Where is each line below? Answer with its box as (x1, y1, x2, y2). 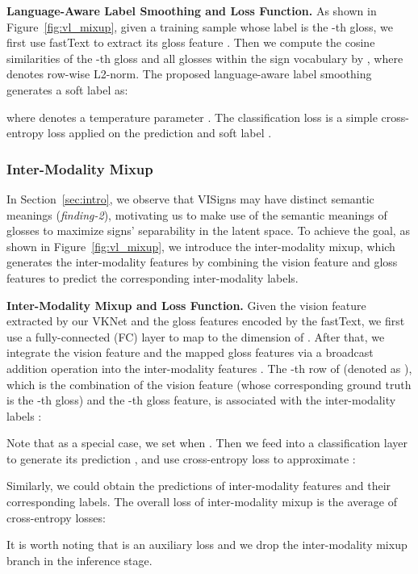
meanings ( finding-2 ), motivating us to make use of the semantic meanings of (6, 206, 387, 223)
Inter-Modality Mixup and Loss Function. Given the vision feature (6, 296, 366, 313)
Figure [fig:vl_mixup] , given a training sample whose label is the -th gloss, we (6, 18, 394, 35)
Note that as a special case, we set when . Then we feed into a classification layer (6, 434, 408, 451)
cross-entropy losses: (6, 509, 106, 526)
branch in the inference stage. (6, 551, 153, 568)
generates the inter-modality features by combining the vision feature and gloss (6, 253, 398, 270)
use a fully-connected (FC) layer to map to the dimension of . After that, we (6, 328, 385, 345)
